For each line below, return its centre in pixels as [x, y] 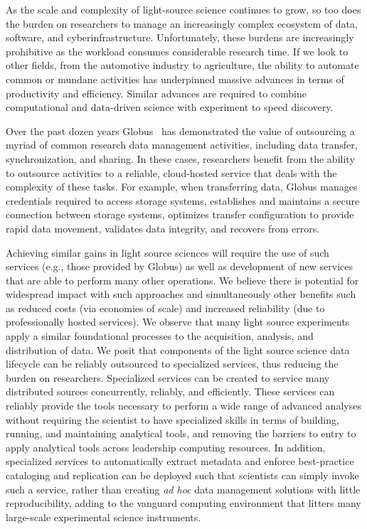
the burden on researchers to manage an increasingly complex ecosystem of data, [182, 23]
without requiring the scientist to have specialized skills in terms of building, [172, 419]
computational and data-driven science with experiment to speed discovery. [170, 107]
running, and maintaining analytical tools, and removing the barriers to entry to [181, 433]
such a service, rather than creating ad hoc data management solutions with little [183, 489]
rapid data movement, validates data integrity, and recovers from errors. [163, 228]
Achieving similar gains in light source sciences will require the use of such [167, 252]
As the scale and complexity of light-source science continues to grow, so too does [183, 9]
